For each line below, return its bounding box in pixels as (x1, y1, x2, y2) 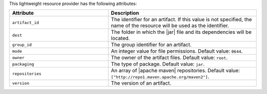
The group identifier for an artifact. (111, 41, 192, 48)
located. (111, 35, 130, 42)
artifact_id (12, 20, 39, 25)
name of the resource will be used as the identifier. (111, 22, 229, 29)
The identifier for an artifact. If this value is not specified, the (111, 16, 252, 23)
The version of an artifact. (111, 80, 172, 87)
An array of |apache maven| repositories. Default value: (111, 67, 240, 74)
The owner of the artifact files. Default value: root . (111, 54, 228, 61)
